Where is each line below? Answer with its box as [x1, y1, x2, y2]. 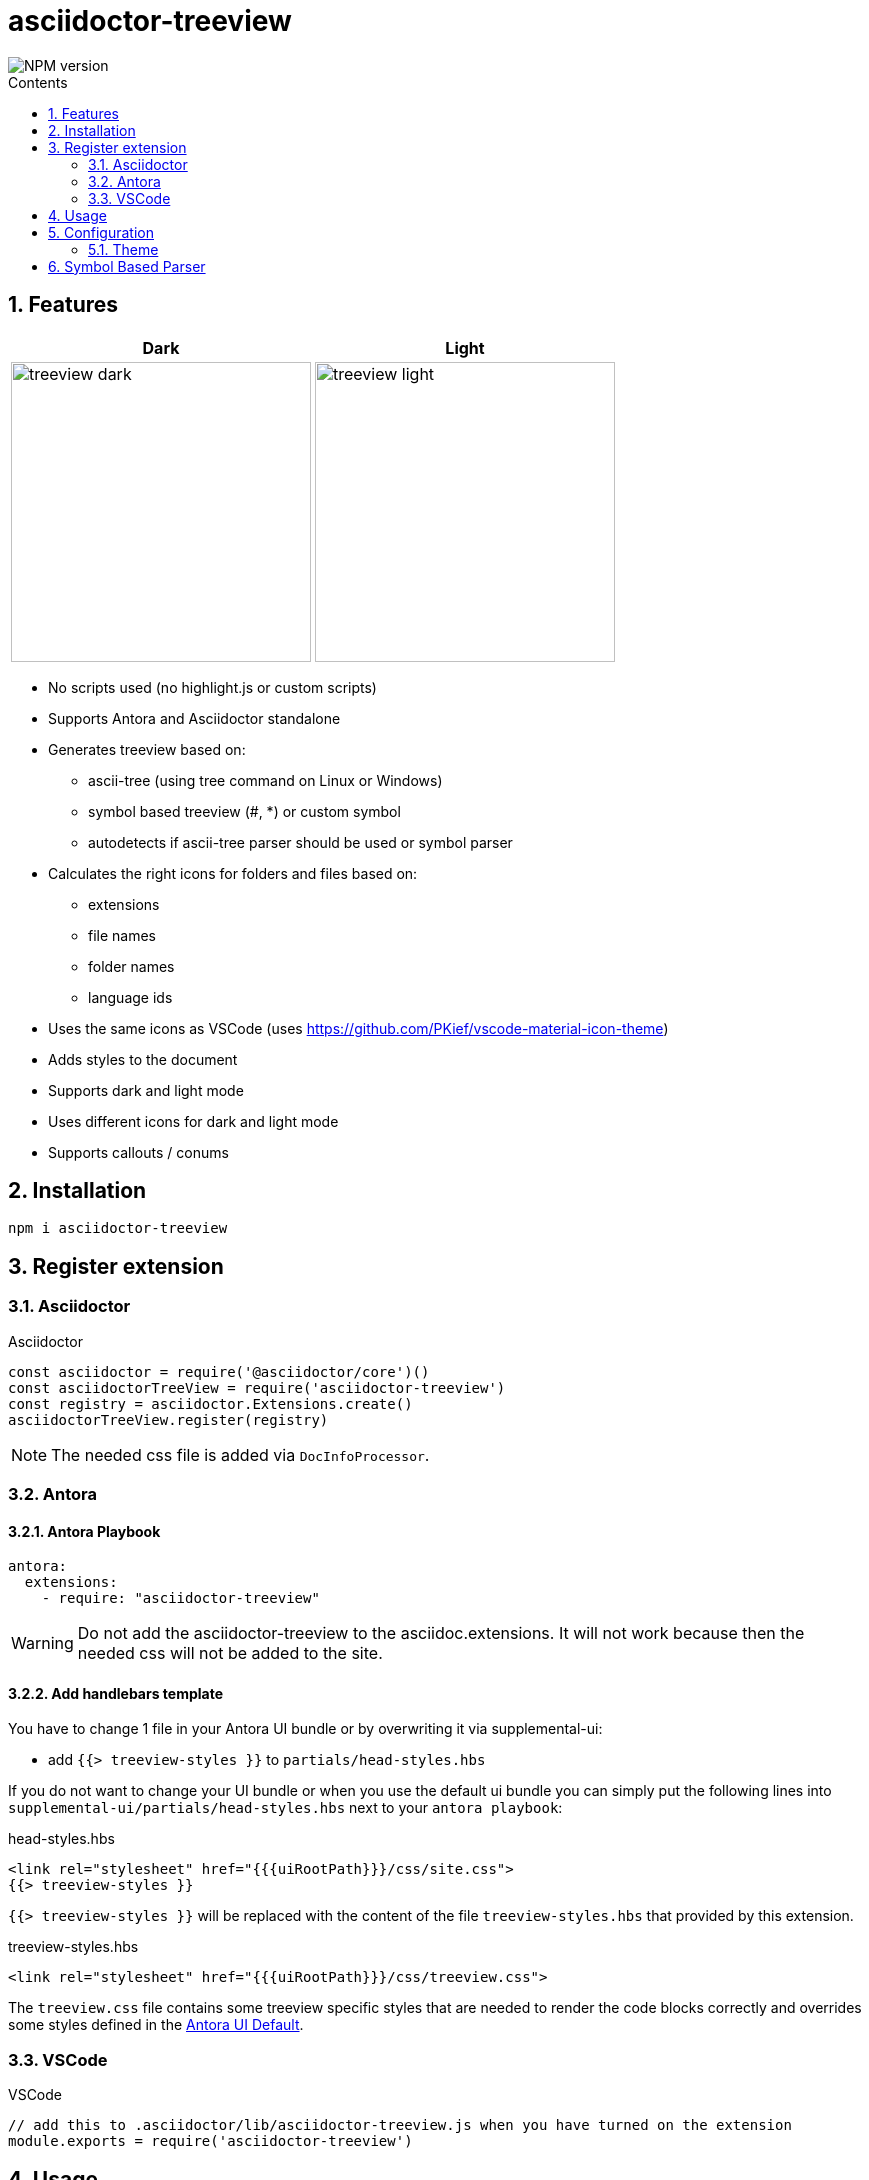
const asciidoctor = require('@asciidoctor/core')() [8, 1363, 430, 1380]
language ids [88, 988, 173, 1006]
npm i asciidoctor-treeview [8, 1220, 228, 1237]
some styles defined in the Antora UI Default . [8, 2016, 304, 2034]
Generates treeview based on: [48, 740, 246, 758]
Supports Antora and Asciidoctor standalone [48, 709, 341, 727]
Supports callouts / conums [48, 1143, 229, 1161]
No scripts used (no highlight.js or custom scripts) [48, 678, 377, 696]
